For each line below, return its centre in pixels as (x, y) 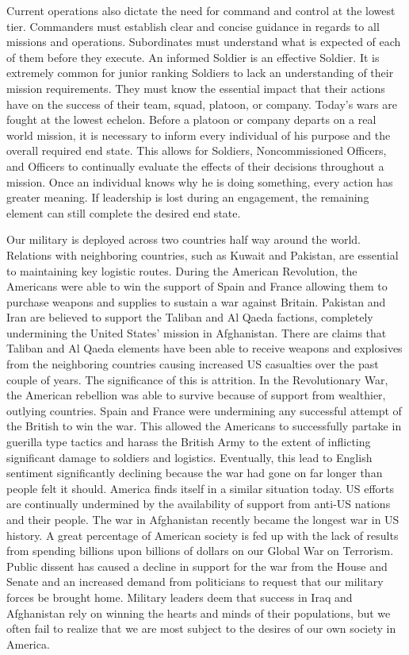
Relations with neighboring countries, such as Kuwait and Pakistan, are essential (203, 254)
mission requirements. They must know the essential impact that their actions (196, 88)
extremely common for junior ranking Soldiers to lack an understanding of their (200, 73)
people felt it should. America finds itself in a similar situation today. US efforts (201, 488)
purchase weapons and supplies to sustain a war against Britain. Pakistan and (196, 301)
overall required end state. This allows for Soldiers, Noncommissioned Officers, (197, 150)
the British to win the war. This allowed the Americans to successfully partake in (204, 426)
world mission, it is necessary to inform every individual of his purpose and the (199, 135)
